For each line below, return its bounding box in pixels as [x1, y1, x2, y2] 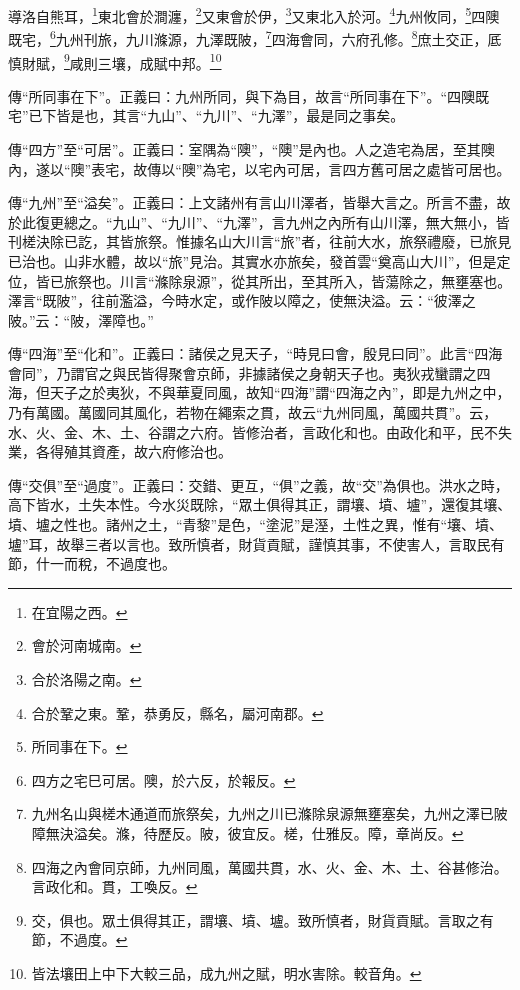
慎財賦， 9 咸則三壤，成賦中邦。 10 [8, 49, 222, 73]
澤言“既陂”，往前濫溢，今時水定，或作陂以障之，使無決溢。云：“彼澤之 [8, 290, 476, 311]
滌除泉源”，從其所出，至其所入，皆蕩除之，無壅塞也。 [154, 270, 512, 291]
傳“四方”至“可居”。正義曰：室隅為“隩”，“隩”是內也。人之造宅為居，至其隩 [8, 138, 495, 159]
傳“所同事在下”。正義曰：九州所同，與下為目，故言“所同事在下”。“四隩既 [8, 85, 490, 106]
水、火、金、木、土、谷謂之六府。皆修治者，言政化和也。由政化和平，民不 [8, 421, 498, 442]
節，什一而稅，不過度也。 [8, 553, 176, 574]
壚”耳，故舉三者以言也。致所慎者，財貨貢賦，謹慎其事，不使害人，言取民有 [8, 533, 505, 554]
